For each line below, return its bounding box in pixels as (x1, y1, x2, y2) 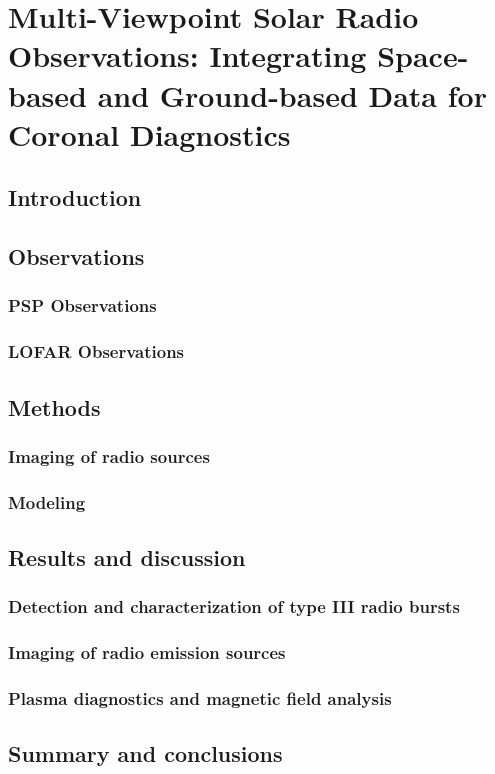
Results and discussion (8, 542, 246, 573)
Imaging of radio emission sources (8, 640, 286, 665)
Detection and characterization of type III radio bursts (8, 594, 460, 619)
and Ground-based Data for (97, 74, 487, 115)
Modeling (8, 489, 86, 514)
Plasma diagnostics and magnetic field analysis (8, 686, 392, 711)
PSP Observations (8, 293, 157, 318)
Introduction (8, 182, 142, 213)
